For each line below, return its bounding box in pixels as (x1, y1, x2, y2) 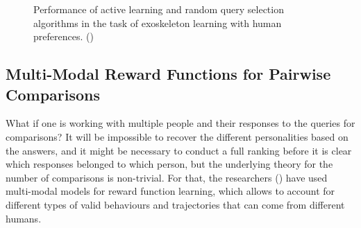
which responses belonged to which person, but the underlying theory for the (6, 157, 333, 171)
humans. (6, 211, 42, 225)
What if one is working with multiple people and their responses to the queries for (6, 116, 355, 130)
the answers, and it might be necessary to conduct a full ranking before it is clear (6, 143, 352, 157)
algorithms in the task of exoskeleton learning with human (33, 15, 282, 30)
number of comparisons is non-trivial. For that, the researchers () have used (6, 170, 328, 184)
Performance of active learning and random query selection (33, 2, 284, 16)
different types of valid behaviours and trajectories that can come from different (6, 197, 345, 211)
